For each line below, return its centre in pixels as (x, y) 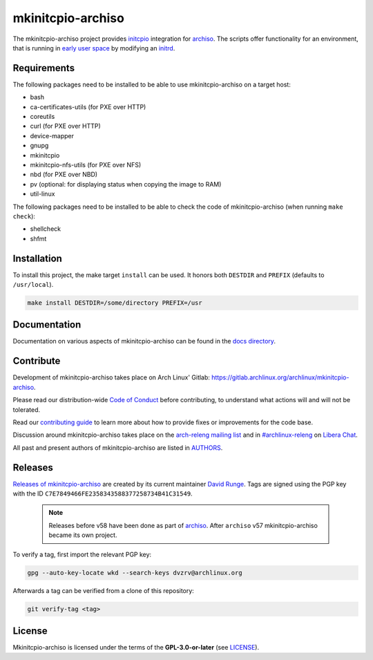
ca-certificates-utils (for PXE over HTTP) (88, 106)
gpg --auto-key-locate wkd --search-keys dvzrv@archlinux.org (135, 573)
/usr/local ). (33, 284)
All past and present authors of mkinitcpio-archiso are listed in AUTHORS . (118, 447)
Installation (37, 258)
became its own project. (83, 535)
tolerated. (27, 409)
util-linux (42, 194)
